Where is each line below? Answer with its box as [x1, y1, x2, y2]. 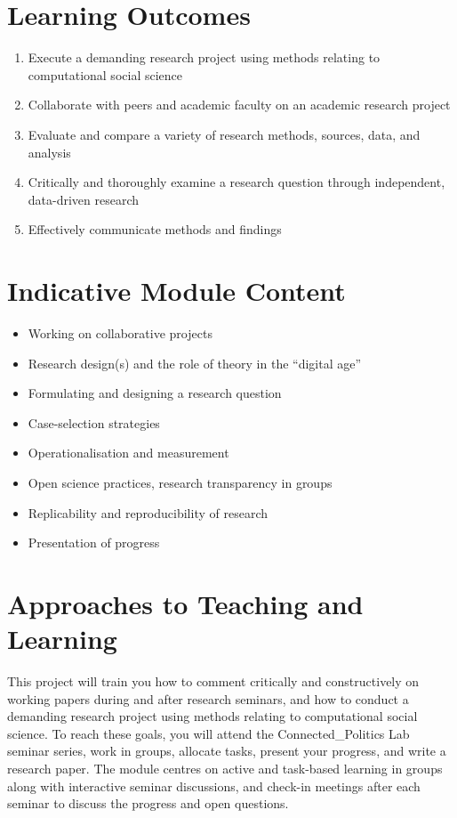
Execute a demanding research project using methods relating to [28, 48, 381, 67]
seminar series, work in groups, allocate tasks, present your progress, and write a [7, 741, 446, 760]
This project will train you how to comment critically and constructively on [7, 672, 420, 691]
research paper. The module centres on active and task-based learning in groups [7, 759, 443, 778]
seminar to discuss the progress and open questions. [7, 794, 289, 813]
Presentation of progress [28, 533, 160, 552]
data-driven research [28, 190, 140, 208]
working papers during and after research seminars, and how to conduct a [7, 689, 409, 708]
